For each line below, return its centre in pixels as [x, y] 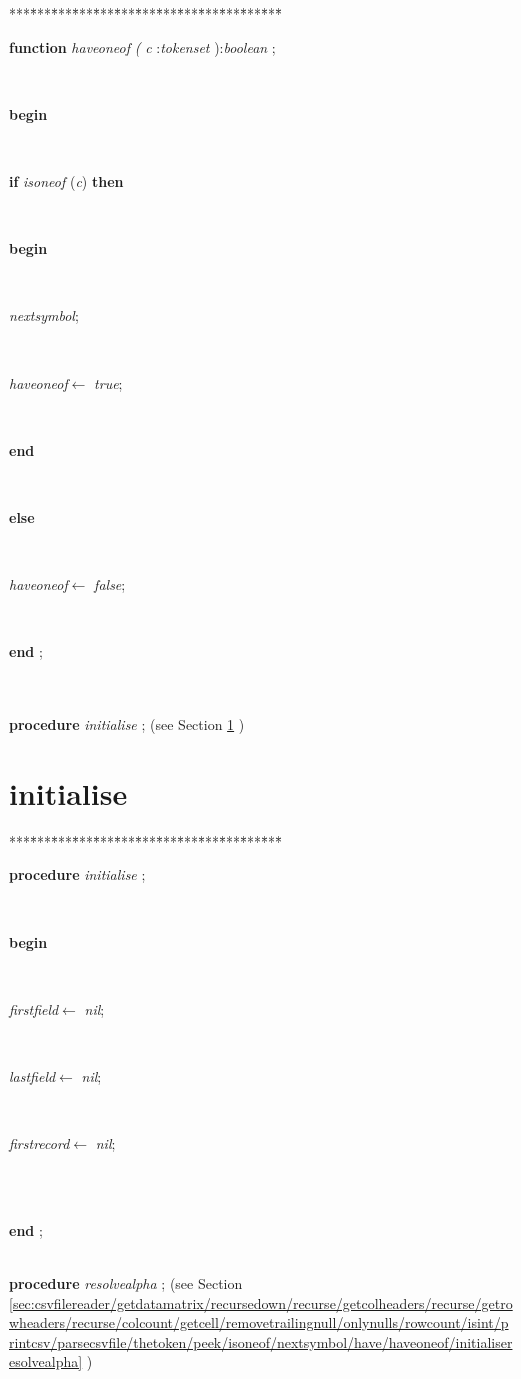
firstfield [34, 1008]
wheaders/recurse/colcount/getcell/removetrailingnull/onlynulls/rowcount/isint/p [259, 1322]
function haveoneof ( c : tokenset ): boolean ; [142, 46]
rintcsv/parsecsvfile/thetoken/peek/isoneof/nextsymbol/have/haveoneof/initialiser [261, 1341]
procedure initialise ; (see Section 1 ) [127, 724]
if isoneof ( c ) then [66, 180]
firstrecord [39, 1143]
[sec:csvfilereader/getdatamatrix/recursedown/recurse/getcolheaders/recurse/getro [261, 1302]
